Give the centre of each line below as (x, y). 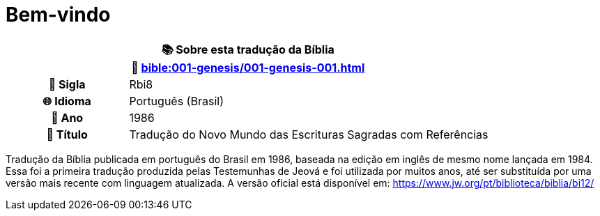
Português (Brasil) (176, 101)
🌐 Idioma (67, 101)
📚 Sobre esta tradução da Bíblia (248, 49)
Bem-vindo (58, 15)
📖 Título (67, 134)
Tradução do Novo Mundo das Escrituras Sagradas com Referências (309, 134)
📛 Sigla (67, 84)
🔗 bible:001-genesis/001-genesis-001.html (248, 67)
